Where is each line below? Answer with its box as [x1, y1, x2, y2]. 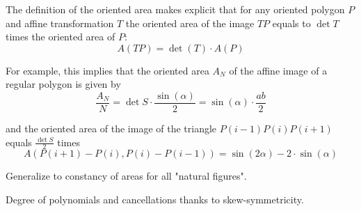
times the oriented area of [6, 29, 115, 44]
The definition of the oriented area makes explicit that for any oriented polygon [6, 2, 345, 16]
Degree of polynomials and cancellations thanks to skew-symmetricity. [6, 192, 304, 207]
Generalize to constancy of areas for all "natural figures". [6, 169, 247, 183]
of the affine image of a [229, 63, 328, 77]
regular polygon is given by [6, 77, 121, 91]
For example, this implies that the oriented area [6, 63, 209, 77]
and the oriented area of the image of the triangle [6, 121, 217, 136]
